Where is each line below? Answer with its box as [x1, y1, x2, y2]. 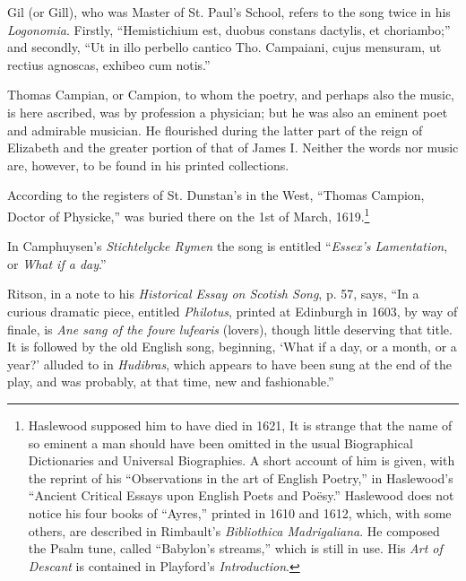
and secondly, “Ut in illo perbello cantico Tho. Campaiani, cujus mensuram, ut [7, 38, 442, 56]
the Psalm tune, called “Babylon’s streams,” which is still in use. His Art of [28, 539, 443, 558]
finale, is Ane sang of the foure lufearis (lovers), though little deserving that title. [7, 319, 453, 338]
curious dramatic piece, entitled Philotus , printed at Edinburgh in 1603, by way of [7, 301, 458, 320]
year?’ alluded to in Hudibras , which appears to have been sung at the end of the [7, 354, 452, 373]
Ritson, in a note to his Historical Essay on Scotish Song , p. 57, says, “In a [7, 284, 419, 303]
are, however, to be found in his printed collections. [7, 155, 289, 174]
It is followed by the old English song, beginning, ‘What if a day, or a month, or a [7, 337, 457, 356]
